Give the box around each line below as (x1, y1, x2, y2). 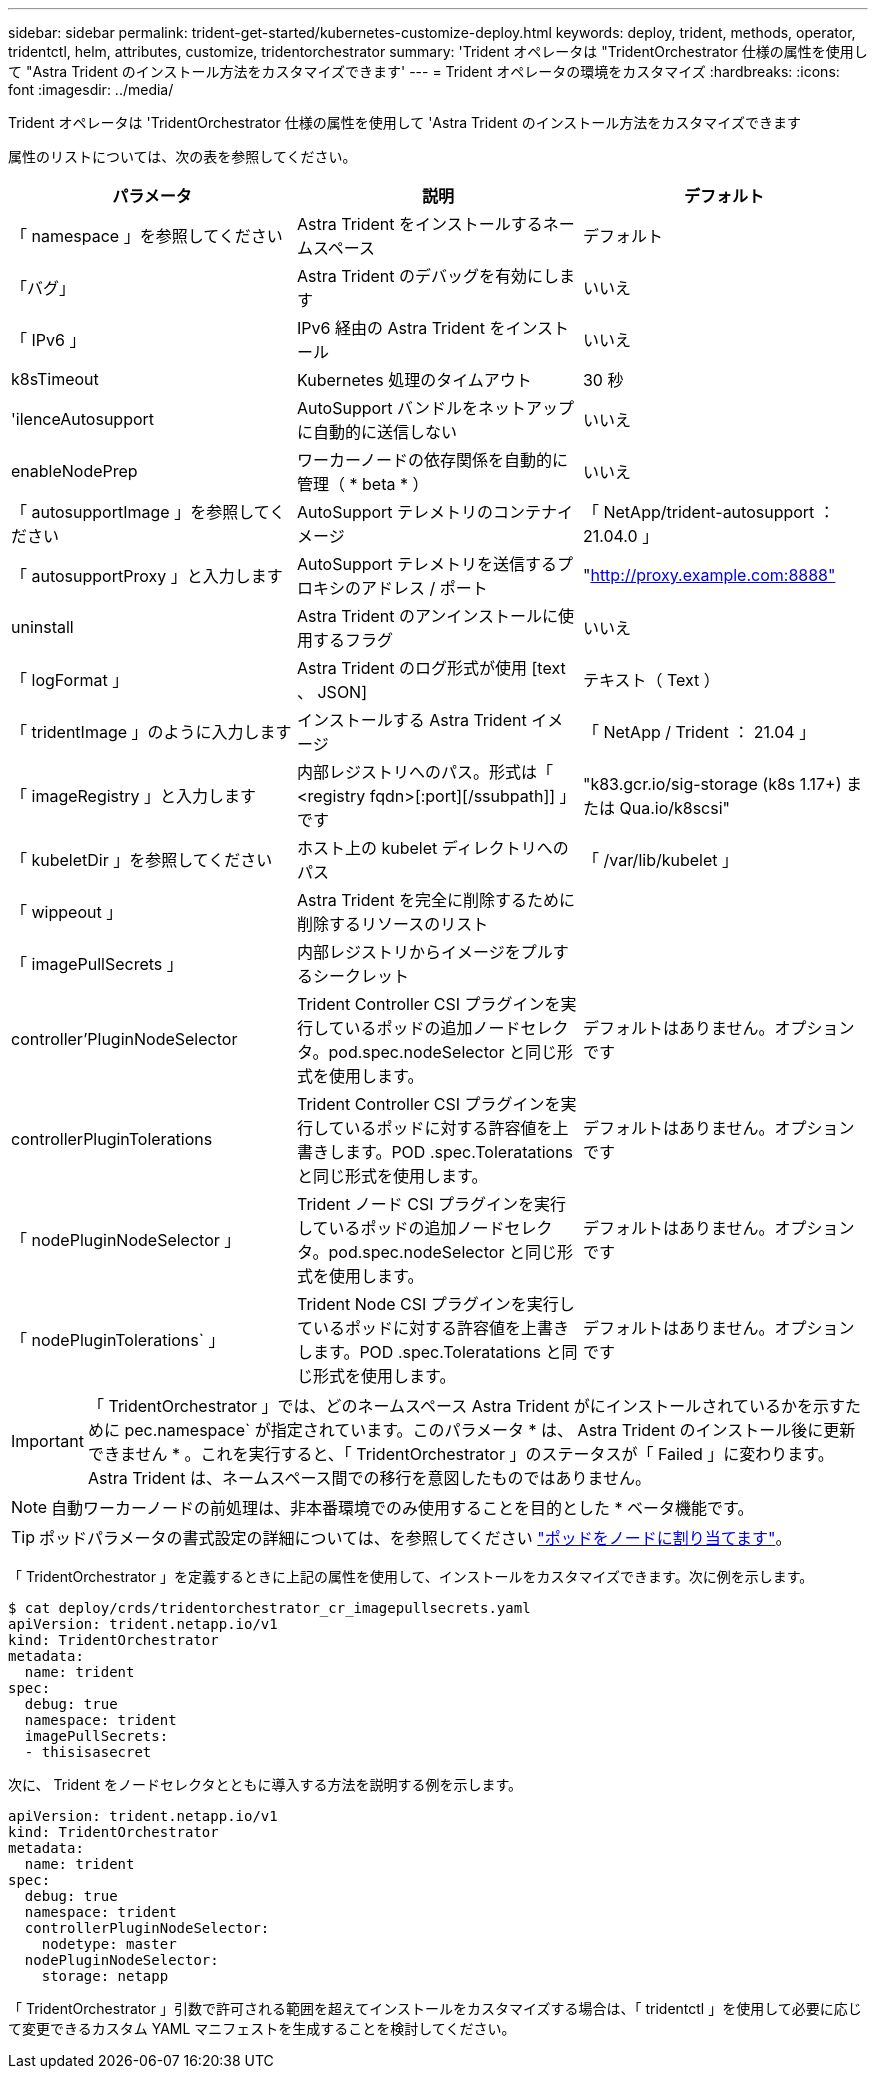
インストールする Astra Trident (296, 710, 527, 730)
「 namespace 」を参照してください (11, 226, 283, 246)
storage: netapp (41, 1968, 169, 1984)
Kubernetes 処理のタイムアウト (296, 370, 532, 390)
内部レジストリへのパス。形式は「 (296, 762, 553, 782)
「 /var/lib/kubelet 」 (582, 850, 739, 870)
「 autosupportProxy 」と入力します (11, 566, 283, 586)
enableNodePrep (11, 461, 138, 481)
